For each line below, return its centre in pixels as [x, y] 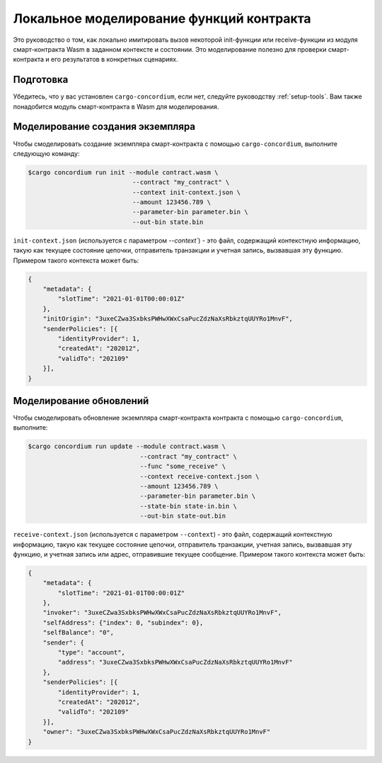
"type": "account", [91, 652]
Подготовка [41, 80]
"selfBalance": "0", [79, 633]
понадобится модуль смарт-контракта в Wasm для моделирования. [116, 106]
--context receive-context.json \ [199, 476]
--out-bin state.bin [168, 222]
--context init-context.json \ [186, 192]
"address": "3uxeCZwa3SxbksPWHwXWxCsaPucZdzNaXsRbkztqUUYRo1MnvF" [175, 662]
